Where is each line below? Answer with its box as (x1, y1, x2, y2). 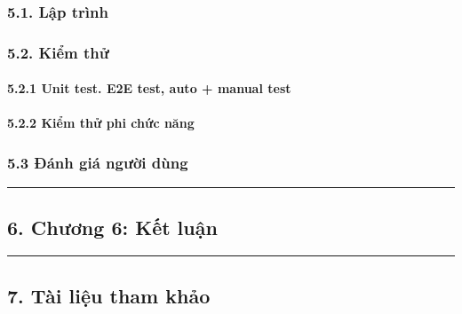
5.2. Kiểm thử (7, 41, 109, 63)
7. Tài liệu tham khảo (7, 281, 211, 309)
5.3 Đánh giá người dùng (7, 151, 188, 173)
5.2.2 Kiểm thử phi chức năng (7, 114, 195, 132)
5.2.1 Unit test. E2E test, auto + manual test (7, 79, 291, 98)
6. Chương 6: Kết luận (7, 213, 218, 240)
